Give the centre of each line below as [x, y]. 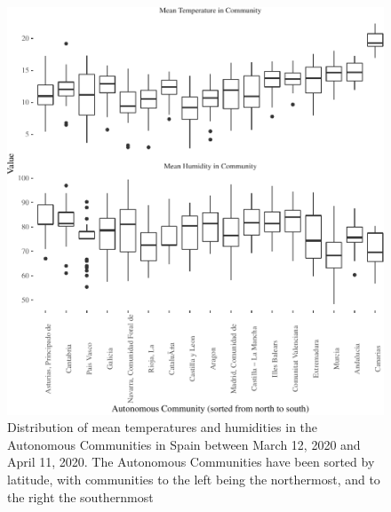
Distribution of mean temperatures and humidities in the [163, 427]
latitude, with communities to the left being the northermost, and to [194, 479]
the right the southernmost [80, 496]
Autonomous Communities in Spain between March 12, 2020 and [184, 444]
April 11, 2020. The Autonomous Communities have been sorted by [191, 462]
